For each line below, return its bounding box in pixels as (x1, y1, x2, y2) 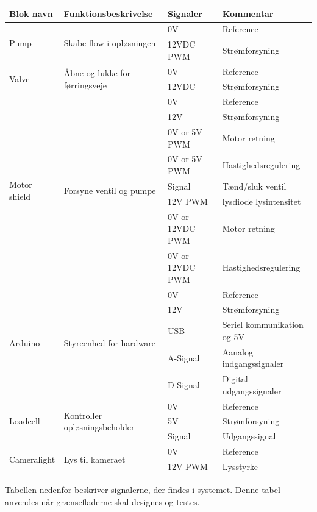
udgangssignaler (222, 384, 282, 397)
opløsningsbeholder (63, 421, 135, 433)
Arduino (9, 336, 40, 349)
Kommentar (222, 7, 274, 20)
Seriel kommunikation (222, 318, 304, 331)
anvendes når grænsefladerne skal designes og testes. (5, 495, 200, 508)
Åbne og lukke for (63, 66, 131, 79)
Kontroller (63, 408, 102, 421)
